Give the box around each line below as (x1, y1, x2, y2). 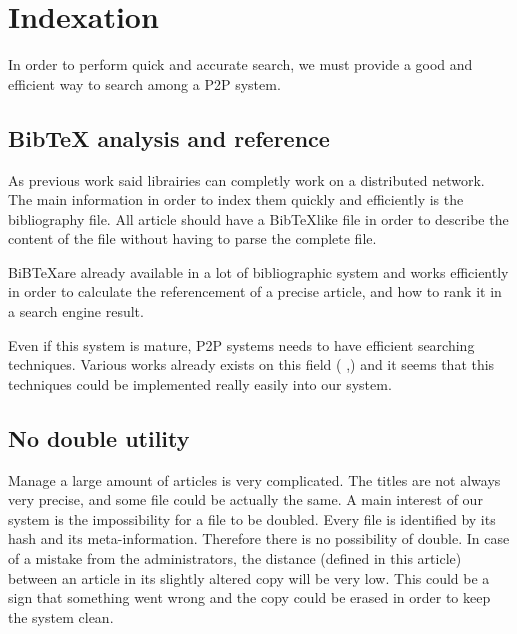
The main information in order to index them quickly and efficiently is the (8, 189, 464, 210)
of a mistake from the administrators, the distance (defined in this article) (8, 548, 462, 569)
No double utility (8, 422, 190, 453)
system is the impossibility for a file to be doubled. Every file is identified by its (8, 508, 496, 529)
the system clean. (8, 606, 114, 627)
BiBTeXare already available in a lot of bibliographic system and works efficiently (8, 261, 509, 282)
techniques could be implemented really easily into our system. (8, 373, 392, 394)
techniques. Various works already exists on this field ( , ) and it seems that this (8, 354, 495, 375)
